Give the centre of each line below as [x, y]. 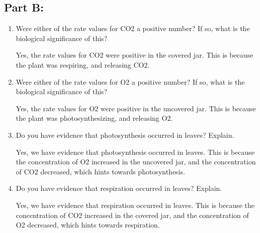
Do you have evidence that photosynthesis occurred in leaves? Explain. [125, 135]
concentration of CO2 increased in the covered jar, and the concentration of [132, 215]
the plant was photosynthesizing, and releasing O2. [94, 118]
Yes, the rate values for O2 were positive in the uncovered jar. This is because [136, 108]
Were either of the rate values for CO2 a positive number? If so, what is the [133, 28]
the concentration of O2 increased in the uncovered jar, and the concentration [136, 162]
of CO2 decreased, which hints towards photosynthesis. [100, 171]
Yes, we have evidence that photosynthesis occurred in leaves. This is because [135, 152]
